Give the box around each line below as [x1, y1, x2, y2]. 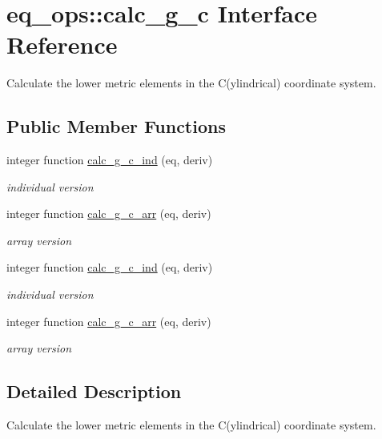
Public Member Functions [6, 114, 226, 139]
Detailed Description [6, 379, 182, 404]
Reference [6, 28, 118, 61]
